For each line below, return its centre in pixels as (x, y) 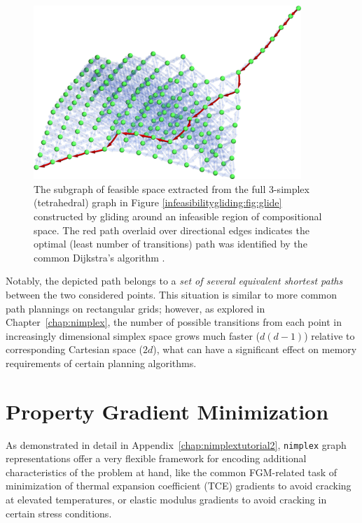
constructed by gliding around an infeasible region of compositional (178, 216)
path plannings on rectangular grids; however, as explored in (135, 308)
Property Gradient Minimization (167, 411)
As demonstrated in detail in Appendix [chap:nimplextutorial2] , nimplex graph (176, 444)
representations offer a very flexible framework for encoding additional (156, 458)
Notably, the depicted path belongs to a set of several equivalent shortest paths (174, 281)
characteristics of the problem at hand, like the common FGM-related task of (172, 472)
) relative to (329, 335)
